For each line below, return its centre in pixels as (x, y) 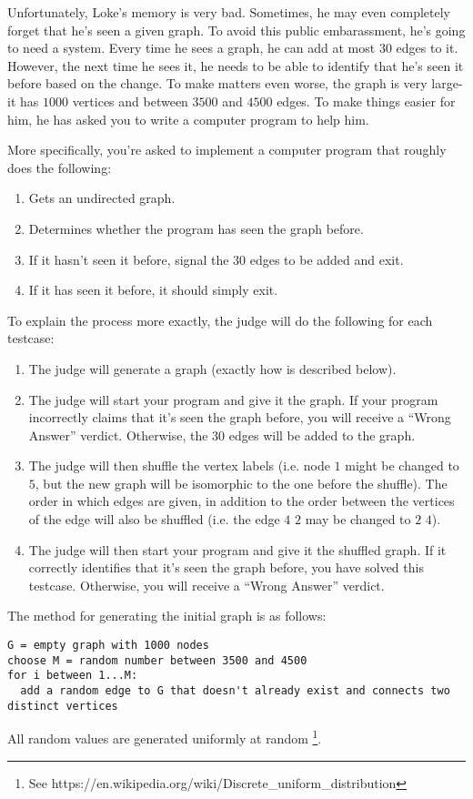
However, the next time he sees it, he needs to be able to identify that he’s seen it (236, 65)
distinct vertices (63, 706)
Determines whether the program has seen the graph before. (196, 228)
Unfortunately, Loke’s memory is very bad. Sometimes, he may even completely (229, 12)
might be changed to (402, 465)
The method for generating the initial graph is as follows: (167, 616)
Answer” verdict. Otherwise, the (118, 435)
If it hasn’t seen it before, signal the (129, 259)
